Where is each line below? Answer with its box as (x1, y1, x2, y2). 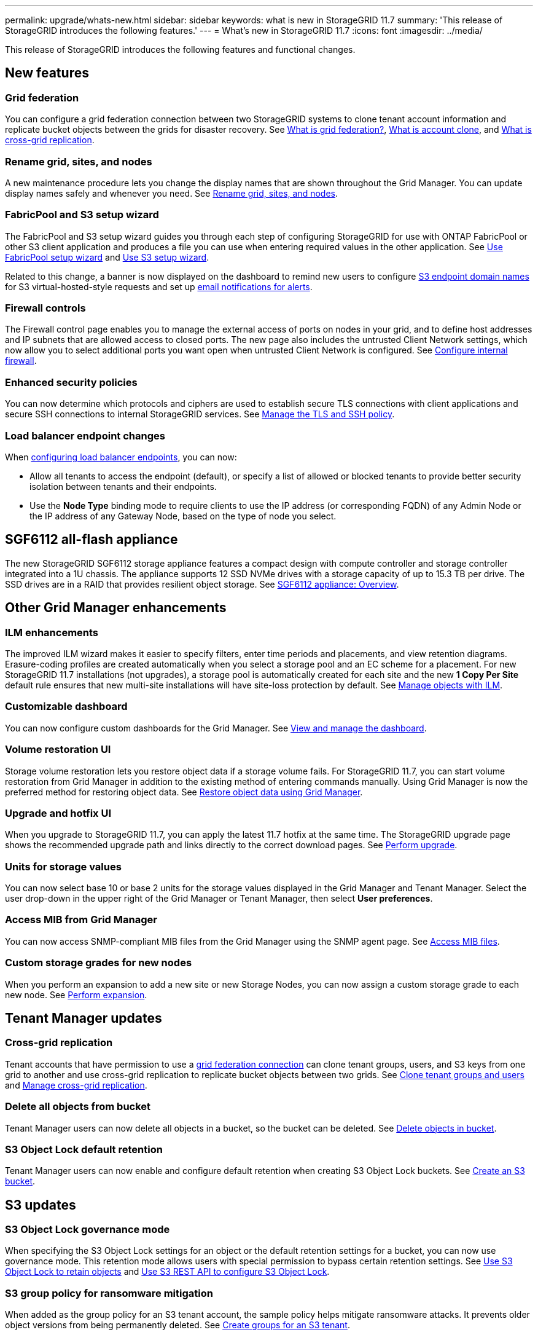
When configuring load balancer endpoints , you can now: (5, 451, 237, 462)
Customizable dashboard (5, 700, 128, 713)
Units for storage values (5, 860, 122, 873)
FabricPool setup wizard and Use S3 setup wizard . (5, 251, 209, 262)
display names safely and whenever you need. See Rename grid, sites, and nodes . (5, 187, 338, 199)
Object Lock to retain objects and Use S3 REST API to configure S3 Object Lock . (5, 1266, 330, 1277)
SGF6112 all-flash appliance (5, 532, 178, 548)
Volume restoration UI (5, 743, 111, 756)
